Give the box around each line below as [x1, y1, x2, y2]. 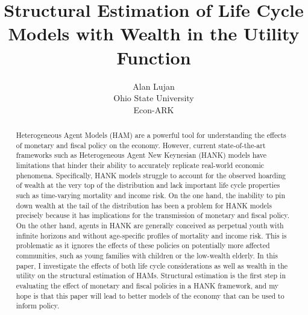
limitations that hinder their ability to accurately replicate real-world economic [16, 160, 264, 170]
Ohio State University [113, 92, 194, 104]
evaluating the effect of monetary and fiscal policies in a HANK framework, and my [16, 280, 279, 290]
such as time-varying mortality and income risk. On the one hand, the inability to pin [16, 190, 286, 201]
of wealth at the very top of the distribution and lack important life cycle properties [16, 180, 280, 190]
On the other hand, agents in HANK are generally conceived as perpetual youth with [16, 220, 284, 230]
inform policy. [16, 301, 60, 311]
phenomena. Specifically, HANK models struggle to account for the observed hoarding [16, 170, 286, 180]
